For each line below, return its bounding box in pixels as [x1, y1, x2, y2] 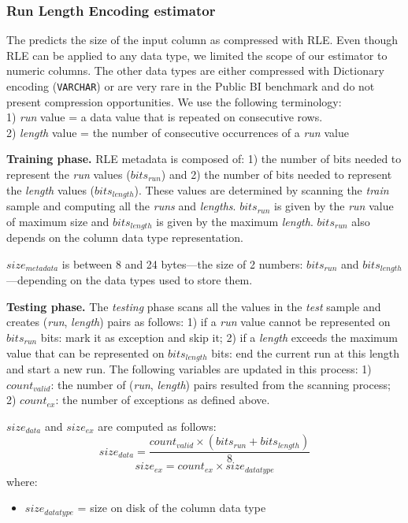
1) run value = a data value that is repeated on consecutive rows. [6, 109, 323, 125]
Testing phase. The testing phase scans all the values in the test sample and [6, 298, 381, 314]
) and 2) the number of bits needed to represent [161, 166, 392, 183]
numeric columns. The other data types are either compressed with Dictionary [6, 62, 384, 79]
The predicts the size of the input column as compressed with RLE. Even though [6, 32, 399, 48]
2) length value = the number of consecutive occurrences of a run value [6, 124, 349, 140]
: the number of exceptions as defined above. [55, 391, 270, 408]
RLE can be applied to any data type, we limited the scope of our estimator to [6, 46, 388, 63]
